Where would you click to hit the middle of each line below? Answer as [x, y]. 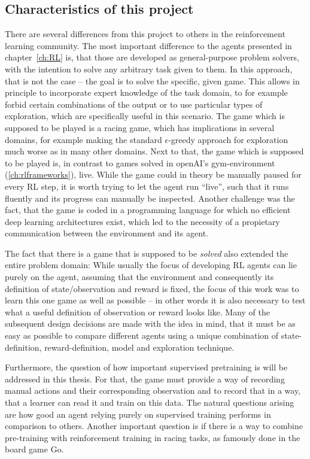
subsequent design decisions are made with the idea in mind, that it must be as [150, 323]
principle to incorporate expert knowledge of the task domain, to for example [146, 92]
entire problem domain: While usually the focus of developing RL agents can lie [151, 265]
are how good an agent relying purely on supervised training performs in [138, 414]
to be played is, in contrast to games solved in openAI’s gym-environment [140, 162]
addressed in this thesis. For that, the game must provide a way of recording [145, 379]
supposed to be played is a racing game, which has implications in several [140, 127]
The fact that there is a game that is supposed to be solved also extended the [147, 253]
